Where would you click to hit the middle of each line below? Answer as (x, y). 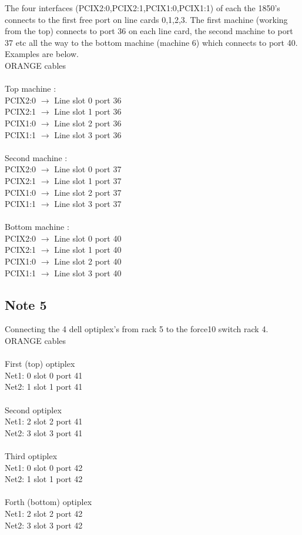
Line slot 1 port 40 (88, 250)
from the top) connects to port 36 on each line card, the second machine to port (149, 31)
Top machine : (31, 88)
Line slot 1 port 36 (88, 111)
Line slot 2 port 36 (88, 123)
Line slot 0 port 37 (88, 169)
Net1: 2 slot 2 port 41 (44, 421)
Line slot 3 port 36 (88, 134)
